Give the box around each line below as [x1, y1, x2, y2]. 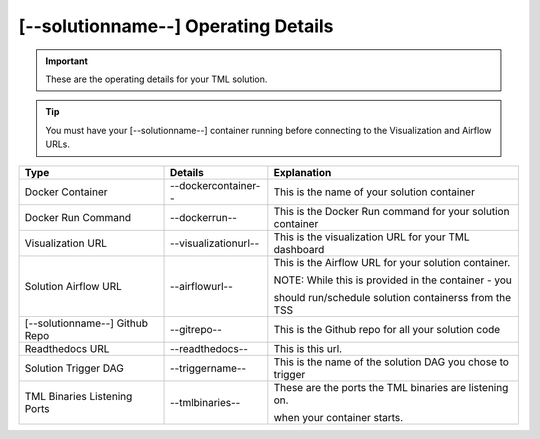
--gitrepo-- [169, 322, 222, 336]
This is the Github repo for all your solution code [273, 322, 501, 336]
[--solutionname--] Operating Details [18, 15, 334, 37]
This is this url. [273, 341, 343, 355]
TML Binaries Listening [24, 389, 133, 403]
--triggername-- [169, 361, 247, 375]
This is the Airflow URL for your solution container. [273, 255, 511, 269]
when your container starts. [273, 410, 404, 424]
